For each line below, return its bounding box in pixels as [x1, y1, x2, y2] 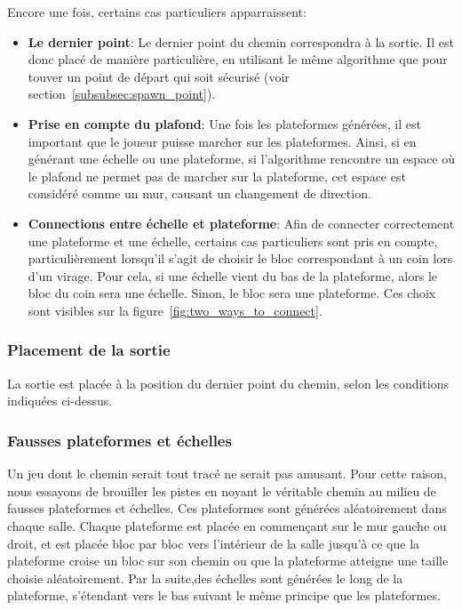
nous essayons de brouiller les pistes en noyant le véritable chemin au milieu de [7, 481, 436, 500]
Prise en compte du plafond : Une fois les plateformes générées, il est [28, 114, 421, 132]
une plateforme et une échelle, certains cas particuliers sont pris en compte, [28, 231, 438, 250]
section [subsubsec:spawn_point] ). [28, 84, 216, 103]
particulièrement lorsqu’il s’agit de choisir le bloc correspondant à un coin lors [28, 249, 453, 268]
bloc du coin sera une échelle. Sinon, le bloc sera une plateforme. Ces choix [28, 284, 436, 302]
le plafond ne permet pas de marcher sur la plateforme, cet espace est [28, 166, 406, 185]
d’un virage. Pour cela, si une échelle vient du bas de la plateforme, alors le [28, 266, 438, 285]
